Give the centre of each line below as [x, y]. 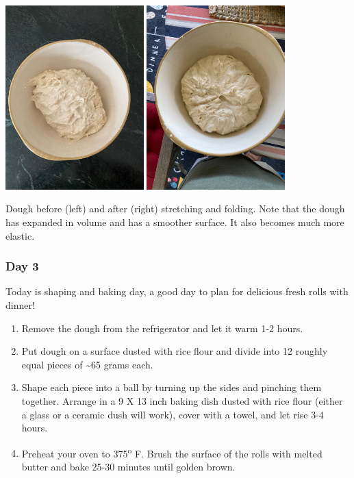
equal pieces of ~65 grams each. [87, 364]
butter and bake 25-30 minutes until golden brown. [128, 466]
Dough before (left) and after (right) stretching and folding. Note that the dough [175, 209]
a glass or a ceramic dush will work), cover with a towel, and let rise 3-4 [173, 414]
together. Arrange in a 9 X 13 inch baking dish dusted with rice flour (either [182, 400]
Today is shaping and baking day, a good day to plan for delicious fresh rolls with [177, 291]
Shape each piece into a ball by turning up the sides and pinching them [172, 387]
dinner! [20, 304]
